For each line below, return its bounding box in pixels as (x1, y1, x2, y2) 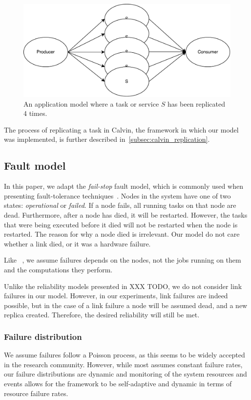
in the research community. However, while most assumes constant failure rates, (4, 359, 243, 369)
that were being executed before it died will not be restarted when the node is (4, 219, 238, 229)
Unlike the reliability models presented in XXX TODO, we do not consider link (4, 281, 242, 291)
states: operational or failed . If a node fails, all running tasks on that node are (4, 200, 236, 210)
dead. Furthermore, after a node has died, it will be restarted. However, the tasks (4, 210, 248, 220)
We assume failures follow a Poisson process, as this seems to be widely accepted (4, 350, 245, 360)
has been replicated (167, 98, 226, 109)
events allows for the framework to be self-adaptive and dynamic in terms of (4, 378, 232, 388)
